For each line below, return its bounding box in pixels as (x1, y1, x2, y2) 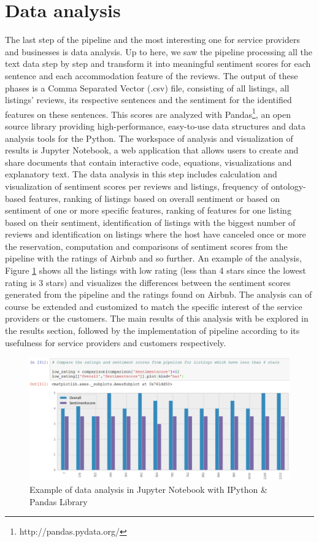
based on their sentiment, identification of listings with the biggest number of (5, 215, 296, 228)
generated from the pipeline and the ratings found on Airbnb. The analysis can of (5, 288, 312, 301)
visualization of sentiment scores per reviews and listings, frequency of (5, 179, 269, 192)
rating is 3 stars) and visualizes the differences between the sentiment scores (5, 276, 291, 288)
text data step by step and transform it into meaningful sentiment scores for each (5, 57, 311, 70)
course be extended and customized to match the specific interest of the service (5, 300, 302, 312)
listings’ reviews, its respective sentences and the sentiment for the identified (5, 93, 292, 106)
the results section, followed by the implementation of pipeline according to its (5, 324, 300, 337)
